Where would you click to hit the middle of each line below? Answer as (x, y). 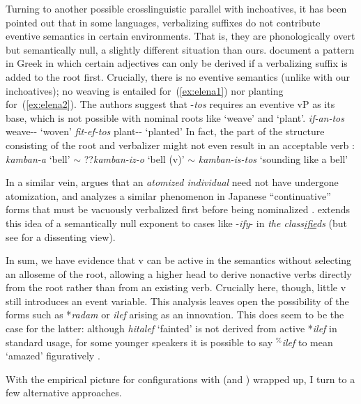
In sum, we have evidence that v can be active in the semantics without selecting (179, 260)
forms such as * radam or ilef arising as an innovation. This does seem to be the (175, 314)
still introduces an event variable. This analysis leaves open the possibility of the (177, 301)
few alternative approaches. (64, 393)
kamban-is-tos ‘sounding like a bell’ (273, 158)
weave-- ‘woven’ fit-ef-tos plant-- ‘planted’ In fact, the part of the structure (165, 131)
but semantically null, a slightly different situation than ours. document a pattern (180, 49)
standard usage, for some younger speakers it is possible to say (139, 342)
